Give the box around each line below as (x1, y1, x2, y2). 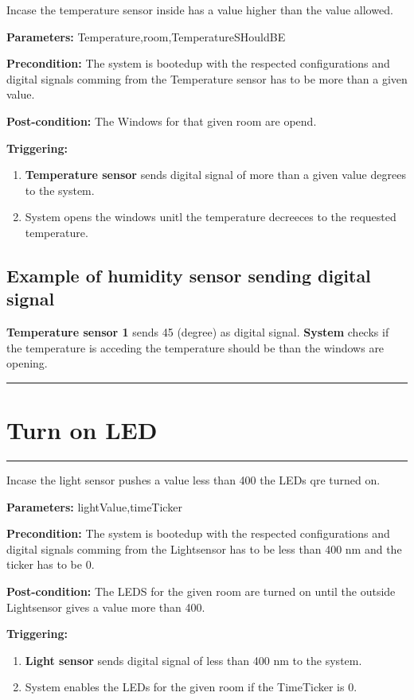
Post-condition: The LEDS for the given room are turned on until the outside (6, 583, 396, 599)
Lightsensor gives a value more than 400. (6, 598, 205, 615)
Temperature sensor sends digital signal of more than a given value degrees (25, 166, 406, 183)
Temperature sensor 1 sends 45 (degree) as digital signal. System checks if (6, 324, 389, 340)
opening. (6, 355, 48, 371)
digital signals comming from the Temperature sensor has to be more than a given (6, 70, 408, 87)
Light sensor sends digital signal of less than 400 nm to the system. (25, 651, 362, 668)
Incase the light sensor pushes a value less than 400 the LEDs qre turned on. (6, 472, 381, 488)
